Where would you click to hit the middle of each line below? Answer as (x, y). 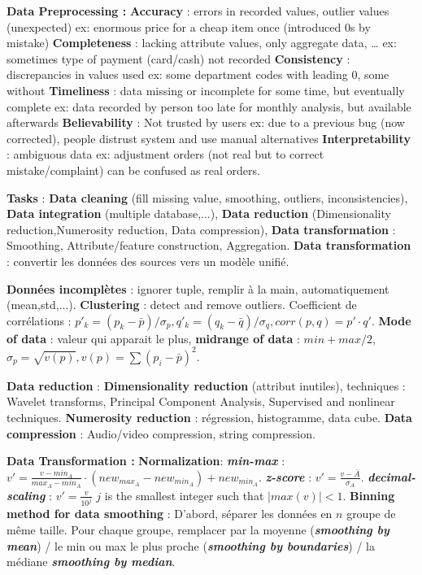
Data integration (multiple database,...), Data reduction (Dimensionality (199, 213)
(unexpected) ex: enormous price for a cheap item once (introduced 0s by (189, 26)
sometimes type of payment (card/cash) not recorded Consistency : (178, 58)
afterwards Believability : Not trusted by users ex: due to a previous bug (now (206, 122)
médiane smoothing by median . (91, 562)
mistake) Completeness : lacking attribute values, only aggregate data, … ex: (202, 43)
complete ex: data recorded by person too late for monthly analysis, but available (209, 106)
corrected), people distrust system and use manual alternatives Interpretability (209, 138)
